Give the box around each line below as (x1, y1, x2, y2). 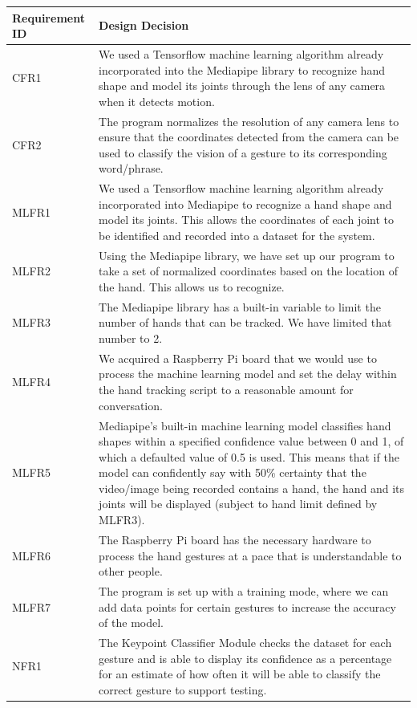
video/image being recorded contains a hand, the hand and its (99, 479, 405, 496)
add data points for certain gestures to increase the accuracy (99, 598, 396, 615)
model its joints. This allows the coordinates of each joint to (99, 211, 394, 228)
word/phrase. (99, 160, 164, 177)
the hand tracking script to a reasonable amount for (99, 381, 354, 398)
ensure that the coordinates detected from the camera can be (99, 128, 399, 145)
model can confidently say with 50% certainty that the (99, 464, 366, 481)
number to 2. (99, 330, 163, 347)
